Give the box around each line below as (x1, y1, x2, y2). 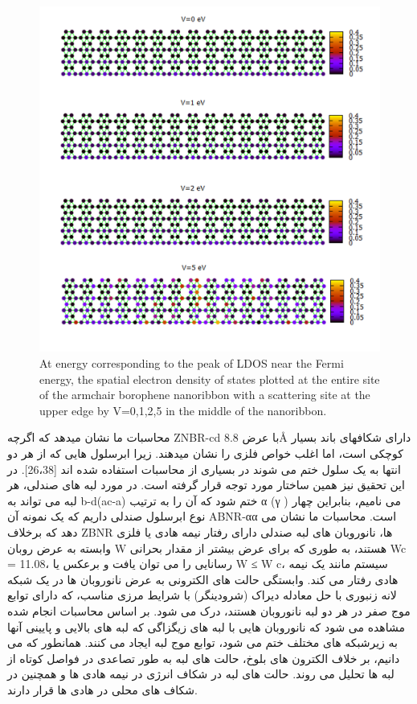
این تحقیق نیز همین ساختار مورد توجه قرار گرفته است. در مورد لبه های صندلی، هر (7, 476, 405, 493)
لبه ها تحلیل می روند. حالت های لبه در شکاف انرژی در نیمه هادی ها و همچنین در (7, 665, 395, 682)
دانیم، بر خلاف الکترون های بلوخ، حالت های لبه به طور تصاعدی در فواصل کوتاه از (7, 649, 400, 666)
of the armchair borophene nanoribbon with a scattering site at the (39, 386, 370, 403)
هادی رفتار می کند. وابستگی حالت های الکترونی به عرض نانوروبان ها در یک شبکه (7, 570, 399, 587)
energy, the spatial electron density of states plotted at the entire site (39, 370, 380, 387)
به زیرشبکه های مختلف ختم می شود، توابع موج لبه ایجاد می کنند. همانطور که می (7, 634, 398, 651)
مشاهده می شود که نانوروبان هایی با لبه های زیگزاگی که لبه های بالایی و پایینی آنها (7, 618, 405, 635)
